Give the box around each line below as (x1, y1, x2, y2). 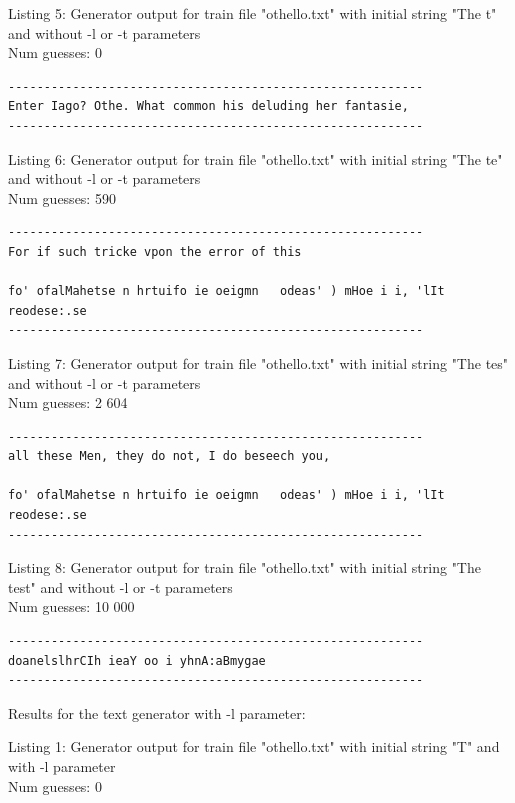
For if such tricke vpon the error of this (8, 244, 302, 259)
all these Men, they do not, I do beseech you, (8, 449, 331, 464)
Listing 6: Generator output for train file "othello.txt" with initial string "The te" (8, 148, 503, 169)
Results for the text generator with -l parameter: (8, 702, 306, 723)
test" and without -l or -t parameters (8, 576, 233, 597)
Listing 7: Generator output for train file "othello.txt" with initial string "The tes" (8, 352, 509, 373)
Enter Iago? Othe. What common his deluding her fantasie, (8, 99, 409, 114)
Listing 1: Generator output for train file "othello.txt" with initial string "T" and (8, 736, 500, 757)
